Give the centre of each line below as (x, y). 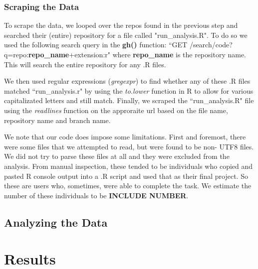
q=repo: (16, 54)
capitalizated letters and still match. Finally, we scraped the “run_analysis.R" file (129, 100)
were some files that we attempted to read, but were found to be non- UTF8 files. (129, 146)
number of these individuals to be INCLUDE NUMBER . (96, 195)
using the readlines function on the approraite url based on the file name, (116, 110)
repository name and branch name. (57, 120)
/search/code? (211, 45)
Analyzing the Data (56, 222)
